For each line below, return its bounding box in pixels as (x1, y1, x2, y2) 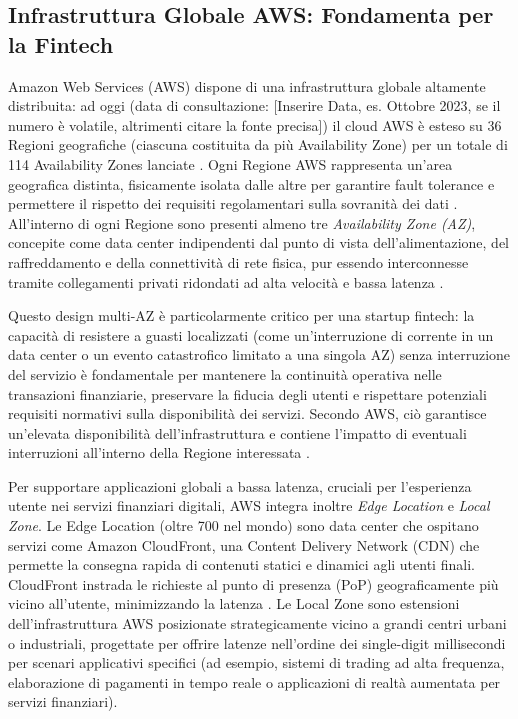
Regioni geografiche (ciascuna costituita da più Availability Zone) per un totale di (8, 134, 508, 155)
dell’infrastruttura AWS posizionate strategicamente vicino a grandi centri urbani (8, 613, 507, 634)
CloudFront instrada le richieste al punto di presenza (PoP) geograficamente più (8, 573, 499, 594)
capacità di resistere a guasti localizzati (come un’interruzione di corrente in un (8, 324, 494, 345)
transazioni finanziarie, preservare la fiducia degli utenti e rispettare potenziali (8, 383, 487, 404)
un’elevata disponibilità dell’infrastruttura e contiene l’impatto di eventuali (8, 422, 467, 443)
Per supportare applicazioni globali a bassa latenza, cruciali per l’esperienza (8, 475, 472, 496)
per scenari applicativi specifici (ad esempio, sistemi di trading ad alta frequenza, (8, 652, 505, 673)
